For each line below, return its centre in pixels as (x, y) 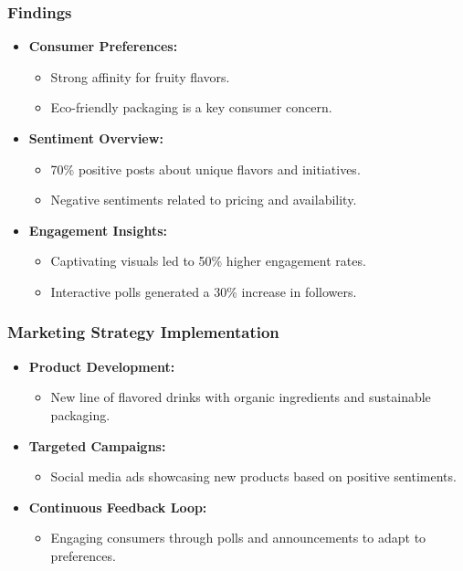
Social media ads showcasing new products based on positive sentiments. (253, 476)
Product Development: (102, 366)
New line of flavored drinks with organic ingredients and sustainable (241, 397)
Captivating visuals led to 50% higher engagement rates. (208, 261)
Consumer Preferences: (103, 46)
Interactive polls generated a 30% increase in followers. (204, 291)
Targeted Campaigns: (97, 445)
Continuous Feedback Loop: (118, 507)
